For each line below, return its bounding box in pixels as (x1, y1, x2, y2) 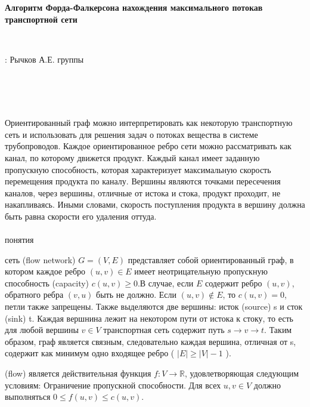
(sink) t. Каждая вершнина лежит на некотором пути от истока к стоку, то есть (5, 312, 293, 324)
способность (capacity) (5, 276, 89, 289)
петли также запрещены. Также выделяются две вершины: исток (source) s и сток (5, 300, 303, 313)
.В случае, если (137, 276, 194, 289)
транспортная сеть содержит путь (103, 323, 225, 336)
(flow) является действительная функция (5, 367, 151, 380)
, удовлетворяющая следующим (185, 367, 299, 380)
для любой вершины (5, 323, 79, 336)
